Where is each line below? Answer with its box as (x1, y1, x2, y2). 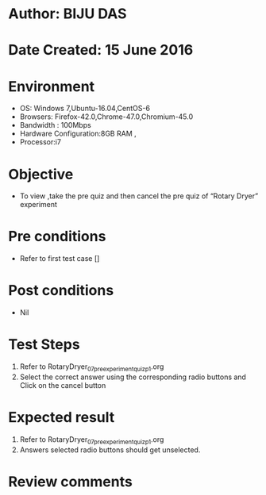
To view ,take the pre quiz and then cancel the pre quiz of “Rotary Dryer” (19, 191, 259, 201)
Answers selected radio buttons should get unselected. (19, 445, 201, 455)
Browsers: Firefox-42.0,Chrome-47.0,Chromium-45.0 (19, 112, 194, 121)
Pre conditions (8, 228, 106, 246)
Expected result (8, 409, 115, 427)
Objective (8, 165, 74, 183)
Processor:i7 (19, 137, 62, 147)
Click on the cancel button (19, 380, 106, 389)
